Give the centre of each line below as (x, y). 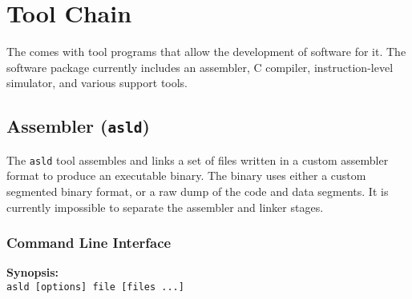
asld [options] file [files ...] (95, 287)
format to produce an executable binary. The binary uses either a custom (186, 175)
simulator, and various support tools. (97, 83)
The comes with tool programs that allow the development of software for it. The (206, 52)
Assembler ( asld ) (78, 126)
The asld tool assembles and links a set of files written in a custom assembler (198, 159)
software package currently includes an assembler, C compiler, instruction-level (200, 67)
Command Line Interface (89, 243)
